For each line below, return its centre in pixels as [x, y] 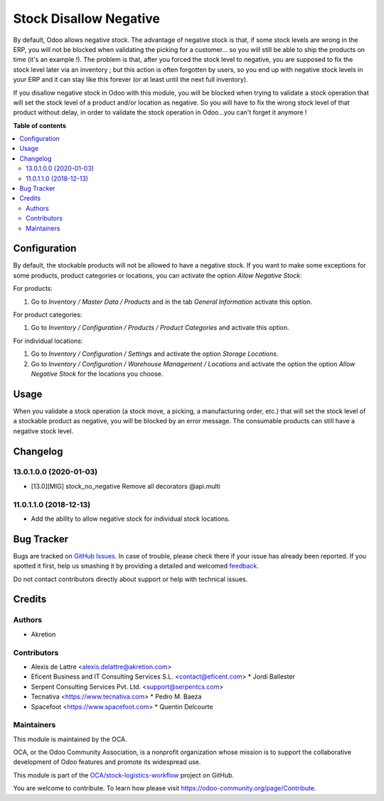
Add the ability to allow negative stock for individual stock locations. [130, 519]
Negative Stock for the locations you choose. [97, 374]
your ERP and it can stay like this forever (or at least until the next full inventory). [130, 80]
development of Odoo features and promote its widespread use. [107, 762]
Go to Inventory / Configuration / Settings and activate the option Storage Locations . [155, 354]
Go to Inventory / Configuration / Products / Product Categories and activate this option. [160, 328]
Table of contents [40, 125]
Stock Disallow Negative [86, 18]
